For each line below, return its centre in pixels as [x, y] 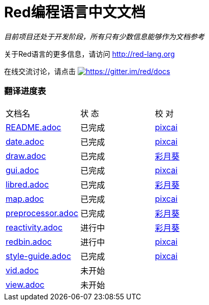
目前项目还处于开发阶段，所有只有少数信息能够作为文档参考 [104, 36]
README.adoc [33, 127]
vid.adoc [22, 270]
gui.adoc [22, 170]
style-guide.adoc [39, 256]
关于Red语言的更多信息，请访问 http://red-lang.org [89, 54]
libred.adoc [27, 184]
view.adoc [25, 284]
